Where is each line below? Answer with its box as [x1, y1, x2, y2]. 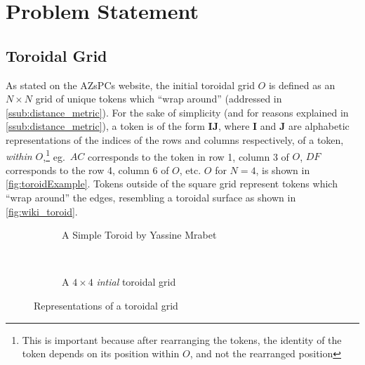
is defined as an [268, 77, 336, 92]
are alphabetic [288, 119, 350, 133]
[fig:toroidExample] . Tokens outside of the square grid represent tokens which [6, 176, 338, 191]
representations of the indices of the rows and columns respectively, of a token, [6, 132, 344, 147]
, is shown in [255, 162, 310, 177]
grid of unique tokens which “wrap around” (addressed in [35, 91, 282, 106]
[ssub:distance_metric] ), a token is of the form [6, 119, 205, 133]
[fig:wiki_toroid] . [6, 204, 78, 218]
